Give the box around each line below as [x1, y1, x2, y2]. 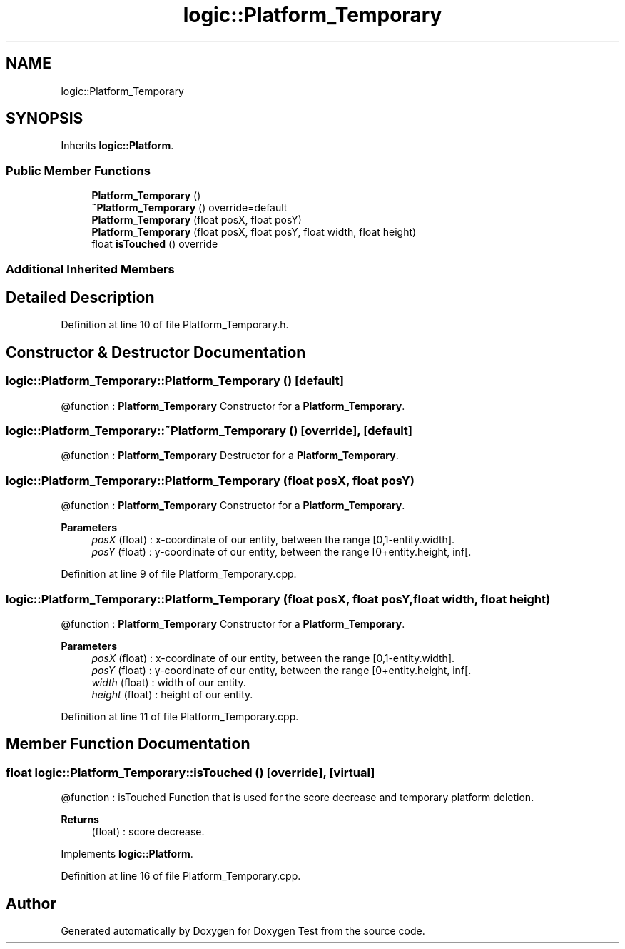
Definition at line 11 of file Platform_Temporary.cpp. [61, 710, 299, 723]
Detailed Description [6, 288, 155, 306]
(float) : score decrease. [91, 825, 205, 838]
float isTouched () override [91, 238, 218, 251]
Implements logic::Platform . [61, 848, 193, 860]
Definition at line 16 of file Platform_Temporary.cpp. [61, 870, 301, 883]
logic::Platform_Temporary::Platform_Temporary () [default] [6, 373, 344, 388]
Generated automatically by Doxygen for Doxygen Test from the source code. [61, 924, 425, 937]
